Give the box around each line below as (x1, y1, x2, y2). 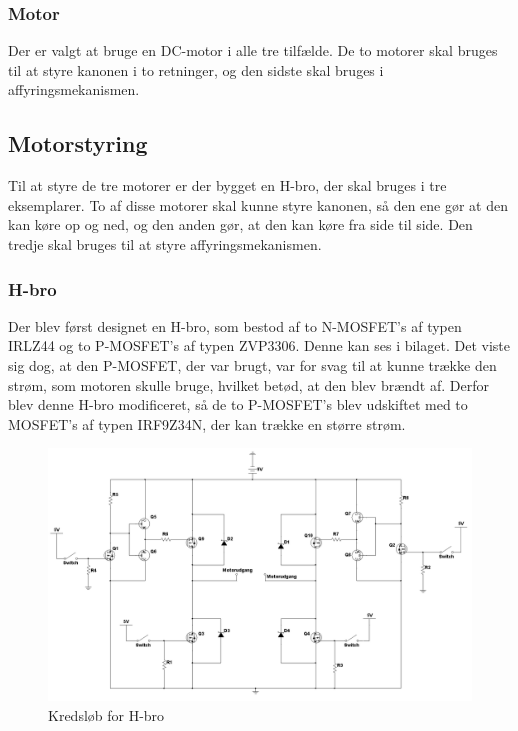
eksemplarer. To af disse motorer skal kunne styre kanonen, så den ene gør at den (8, 194, 508, 215)
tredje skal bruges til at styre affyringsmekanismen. (8, 233, 322, 254)
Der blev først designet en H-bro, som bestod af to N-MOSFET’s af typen (8, 315, 462, 336)
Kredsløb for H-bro (48, 704, 165, 725)
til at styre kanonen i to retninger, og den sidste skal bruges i (8, 59, 384, 80)
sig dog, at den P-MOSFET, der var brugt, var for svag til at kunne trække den (8, 354, 497, 375)
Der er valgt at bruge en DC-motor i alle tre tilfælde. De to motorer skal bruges (8, 40, 498, 61)
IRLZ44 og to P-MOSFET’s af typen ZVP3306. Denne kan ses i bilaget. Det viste (8, 335, 510, 356)
